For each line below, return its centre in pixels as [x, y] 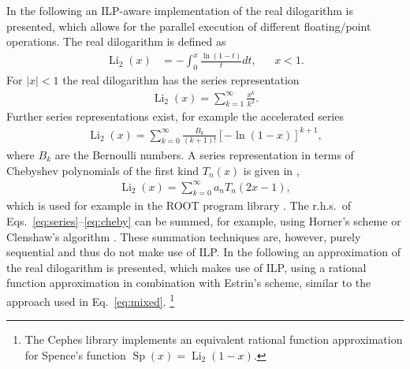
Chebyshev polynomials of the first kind [103, 170]
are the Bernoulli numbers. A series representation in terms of [204, 154]
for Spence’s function [75, 354]
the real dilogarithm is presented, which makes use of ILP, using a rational [186, 267]
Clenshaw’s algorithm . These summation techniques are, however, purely [184, 236]
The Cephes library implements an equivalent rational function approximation [214, 339]
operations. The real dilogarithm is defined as [116, 41]
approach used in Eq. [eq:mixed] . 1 [91, 300]
